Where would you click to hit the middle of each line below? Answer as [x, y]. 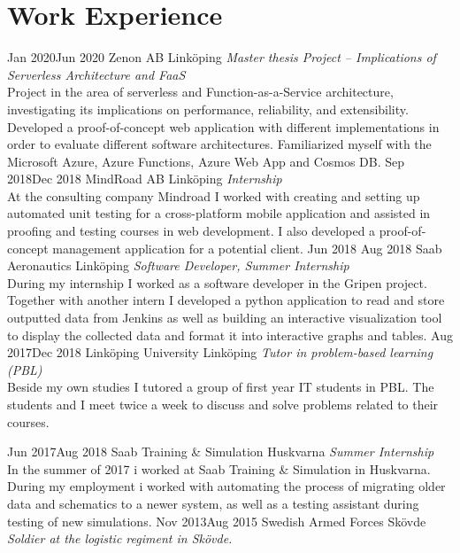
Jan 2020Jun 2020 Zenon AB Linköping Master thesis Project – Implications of [222, 57]
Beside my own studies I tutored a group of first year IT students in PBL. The [221, 387]
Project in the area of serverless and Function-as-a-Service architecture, [200, 92]
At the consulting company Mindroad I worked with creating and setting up [214, 195]
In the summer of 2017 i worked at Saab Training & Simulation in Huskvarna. [219, 468]
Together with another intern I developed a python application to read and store [226, 300]
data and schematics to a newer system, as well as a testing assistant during [213, 503]
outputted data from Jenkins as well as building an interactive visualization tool [225, 318]
